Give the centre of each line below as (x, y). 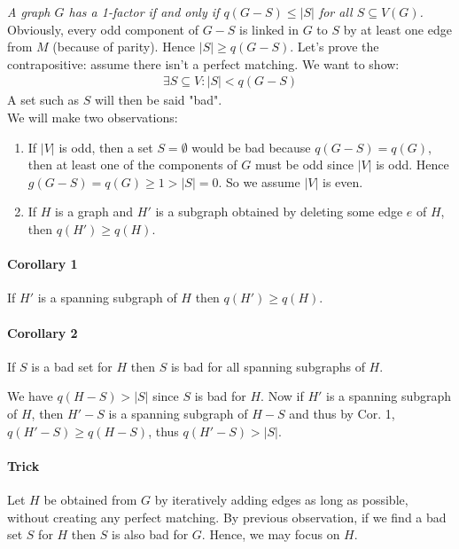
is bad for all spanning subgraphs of (268, 366)
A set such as (43, 100)
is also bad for (150, 534)
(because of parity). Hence (124, 47)
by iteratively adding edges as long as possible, (281, 499)
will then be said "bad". (159, 100)
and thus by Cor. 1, (342, 413)
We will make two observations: (93, 117)
